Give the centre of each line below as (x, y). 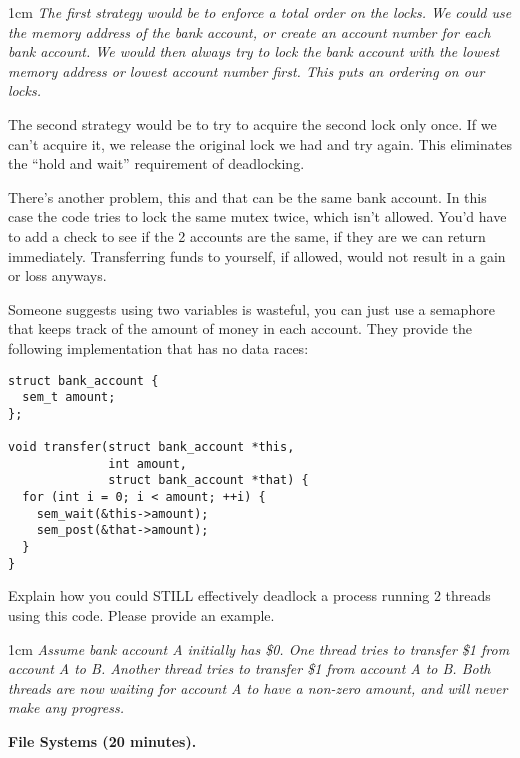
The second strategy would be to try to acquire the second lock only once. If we (252, 123)
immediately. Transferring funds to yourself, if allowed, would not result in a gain (257, 255)
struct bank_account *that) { (208, 480)
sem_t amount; (69, 397)
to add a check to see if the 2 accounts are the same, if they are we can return (247, 235)
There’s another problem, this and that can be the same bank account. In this (247, 196)
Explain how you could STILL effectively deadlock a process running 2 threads (249, 595)
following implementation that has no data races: (158, 347)
